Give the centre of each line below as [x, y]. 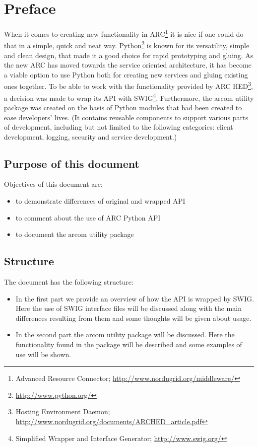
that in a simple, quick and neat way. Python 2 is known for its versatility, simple [127, 45]
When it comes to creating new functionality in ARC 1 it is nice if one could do [124, 33]
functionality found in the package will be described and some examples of [129, 344]
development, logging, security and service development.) [91, 136]
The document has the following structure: [69, 282]
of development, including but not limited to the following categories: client [119, 127]
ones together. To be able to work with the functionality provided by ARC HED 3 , [129, 85]
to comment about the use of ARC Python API [88, 217]
